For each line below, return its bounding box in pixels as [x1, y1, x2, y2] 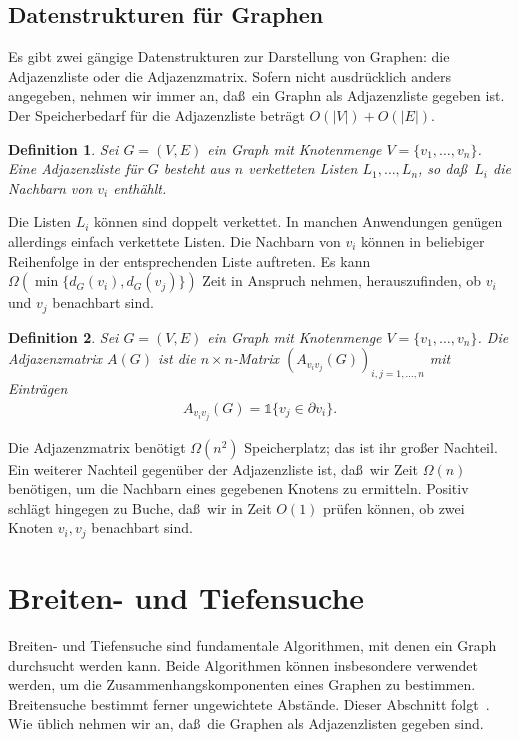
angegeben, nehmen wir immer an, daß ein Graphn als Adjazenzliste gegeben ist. [8, 85, 505, 106]
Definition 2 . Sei [8, 326, 119, 347]
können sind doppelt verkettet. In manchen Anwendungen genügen [94, 211, 503, 232]
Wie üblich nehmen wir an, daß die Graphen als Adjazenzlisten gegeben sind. [8, 713, 484, 734]
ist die [158, 348, 196, 369]
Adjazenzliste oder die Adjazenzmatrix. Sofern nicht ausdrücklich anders [8, 65, 452, 86]
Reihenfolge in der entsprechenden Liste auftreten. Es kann [8, 250, 371, 271]
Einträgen [8, 377, 68, 398]
